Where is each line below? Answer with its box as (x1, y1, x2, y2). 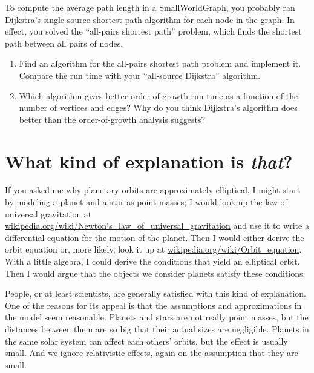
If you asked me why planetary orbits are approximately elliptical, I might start (5, 183, 301, 196)
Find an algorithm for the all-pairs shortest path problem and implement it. (19, 57, 301, 70)
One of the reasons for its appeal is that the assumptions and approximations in (5, 299, 302, 311)
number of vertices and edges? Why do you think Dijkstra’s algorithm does (19, 101, 298, 114)
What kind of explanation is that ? (5, 148, 293, 174)
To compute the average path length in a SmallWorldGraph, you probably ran (5, 1, 295, 13)
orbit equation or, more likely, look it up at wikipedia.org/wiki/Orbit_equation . (5, 243, 302, 256)
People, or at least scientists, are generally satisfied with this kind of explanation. (5, 287, 306, 300)
